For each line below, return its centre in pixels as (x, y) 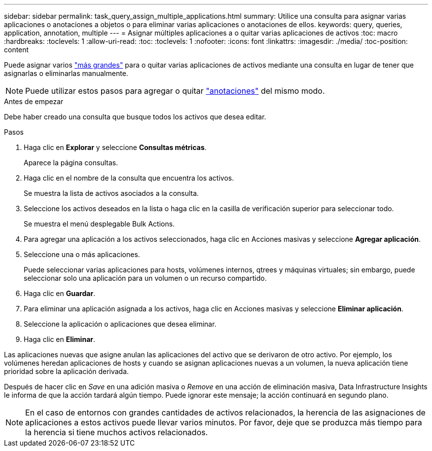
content (17, 50)
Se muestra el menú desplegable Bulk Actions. (99, 224)
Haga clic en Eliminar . (60, 339)
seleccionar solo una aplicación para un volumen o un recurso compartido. (145, 278)
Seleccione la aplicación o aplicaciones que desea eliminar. (120, 324)
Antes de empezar (34, 101)
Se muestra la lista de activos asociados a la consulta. (111, 193)
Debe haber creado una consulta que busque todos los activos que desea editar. (135, 117)
